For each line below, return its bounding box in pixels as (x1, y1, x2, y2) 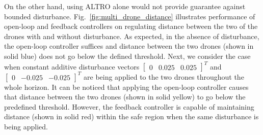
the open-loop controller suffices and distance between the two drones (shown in (4, 41, 254, 51)
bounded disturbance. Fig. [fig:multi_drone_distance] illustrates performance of (4, 11, 255, 21)
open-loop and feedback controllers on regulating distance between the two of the (4, 21, 258, 31)
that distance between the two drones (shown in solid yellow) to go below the (4, 91, 246, 102)
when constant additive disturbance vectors (4, 61, 140, 72)
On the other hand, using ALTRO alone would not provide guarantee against (4, 1, 246, 11)
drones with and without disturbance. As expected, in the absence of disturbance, (4, 30, 259, 41)
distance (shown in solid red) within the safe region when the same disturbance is (4, 111, 259, 122)
